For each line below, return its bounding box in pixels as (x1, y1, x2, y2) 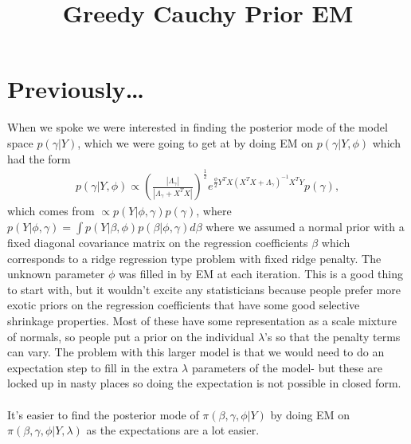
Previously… (7, 73, 145, 105)
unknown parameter (7, 265, 105, 282)
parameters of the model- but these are (191, 359, 382, 375)
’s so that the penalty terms (264, 328, 401, 344)
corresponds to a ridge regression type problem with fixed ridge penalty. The (7, 250, 382, 266)
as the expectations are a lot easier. (86, 422, 260, 438)
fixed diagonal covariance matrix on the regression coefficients (7, 234, 308, 251)
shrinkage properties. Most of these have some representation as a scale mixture (7, 312, 397, 329)
